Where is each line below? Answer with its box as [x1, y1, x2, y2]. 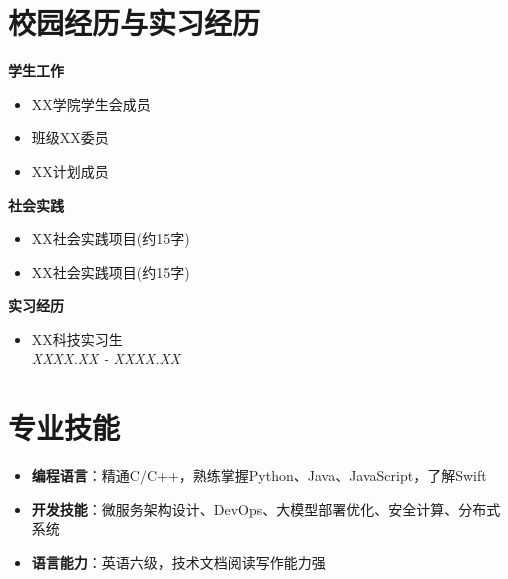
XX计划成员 [31, 160, 109, 181]
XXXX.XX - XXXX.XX [31, 348, 181, 369]
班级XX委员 [31, 127, 109, 148]
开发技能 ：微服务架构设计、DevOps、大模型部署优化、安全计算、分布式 [31, 498, 501, 519]
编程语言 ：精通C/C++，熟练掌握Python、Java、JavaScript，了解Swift [31, 465, 487, 486]
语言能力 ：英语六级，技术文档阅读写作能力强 [31, 551, 326, 572]
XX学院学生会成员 [31, 93, 151, 114]
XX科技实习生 [31, 328, 123, 349]
